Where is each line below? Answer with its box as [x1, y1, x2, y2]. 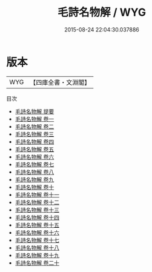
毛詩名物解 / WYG [57, 5, 147, 19]
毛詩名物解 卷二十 [15, 259, 59, 267]
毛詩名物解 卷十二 [15, 198, 59, 206]
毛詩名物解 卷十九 [15, 251, 59, 259]
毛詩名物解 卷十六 [15, 228, 59, 236]
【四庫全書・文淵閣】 [30, 78, 91, 87]
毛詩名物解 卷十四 [15, 213, 59, 221]
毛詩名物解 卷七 [15, 161, 55, 168]
